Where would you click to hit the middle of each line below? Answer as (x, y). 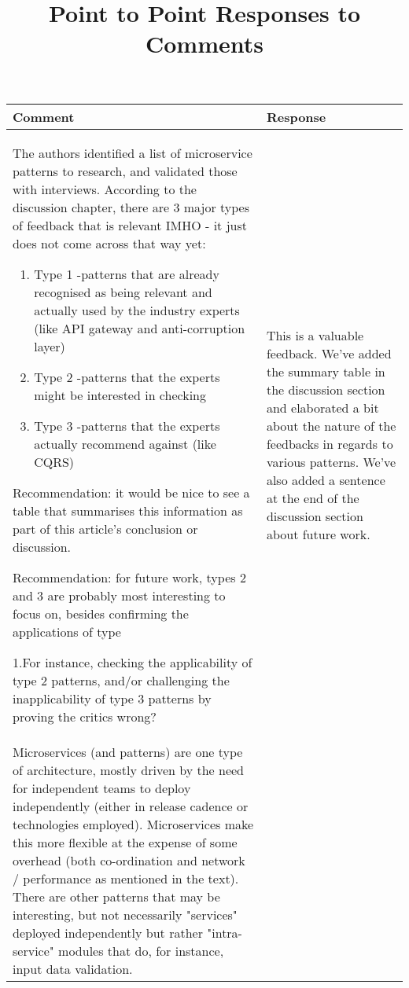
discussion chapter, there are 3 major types (131, 207)
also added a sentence (326, 479)
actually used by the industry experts (137, 310)
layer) (50, 346)
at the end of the (313, 498)
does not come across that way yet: (109, 243)
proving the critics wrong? (85, 716)
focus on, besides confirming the (101, 613)
